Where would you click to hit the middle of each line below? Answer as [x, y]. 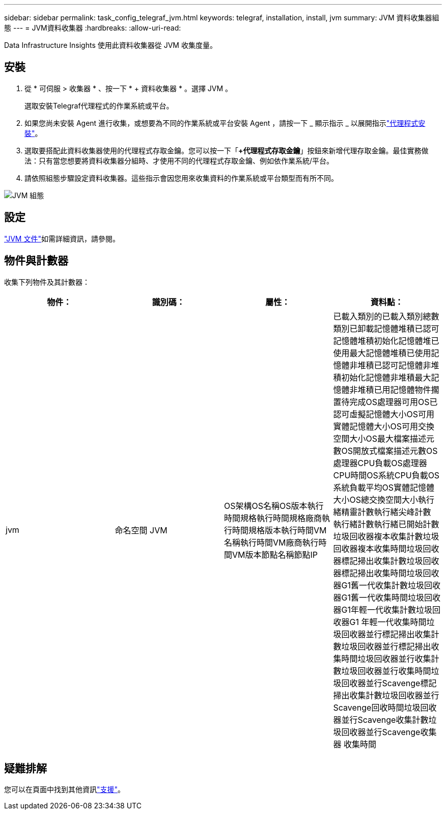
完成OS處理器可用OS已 [394, 402]
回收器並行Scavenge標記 [389, 683]
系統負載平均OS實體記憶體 [384, 487]
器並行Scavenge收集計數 [381, 720]
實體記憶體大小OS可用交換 [384, 426]
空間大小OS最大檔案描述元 [384, 438]
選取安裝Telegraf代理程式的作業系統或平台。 [99, 105]
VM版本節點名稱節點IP [275, 554]
